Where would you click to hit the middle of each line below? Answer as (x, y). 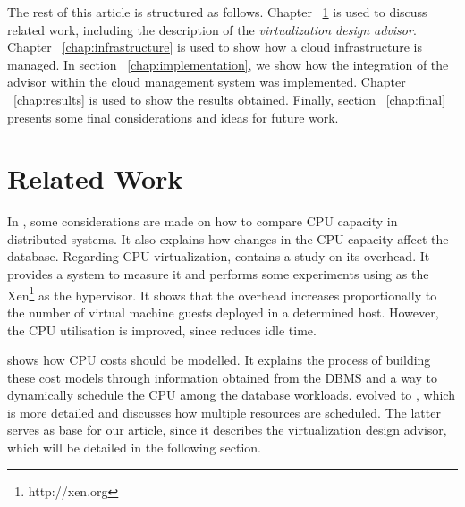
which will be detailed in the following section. (134, 448)
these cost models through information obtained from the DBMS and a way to (223, 377)
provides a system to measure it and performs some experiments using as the (218, 274)
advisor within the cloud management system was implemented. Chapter (207, 82)
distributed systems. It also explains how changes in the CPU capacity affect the (228, 238)
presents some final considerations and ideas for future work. (173, 117)
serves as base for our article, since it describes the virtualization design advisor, (227, 430)
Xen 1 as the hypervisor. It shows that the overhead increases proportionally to (222, 293)
